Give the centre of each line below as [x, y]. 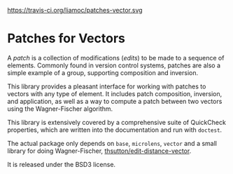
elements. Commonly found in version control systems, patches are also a [114, 65]
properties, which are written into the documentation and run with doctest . [115, 130]
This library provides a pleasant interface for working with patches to [107, 86]
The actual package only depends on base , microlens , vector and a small [112, 143]
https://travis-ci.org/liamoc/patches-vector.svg [75, 10]
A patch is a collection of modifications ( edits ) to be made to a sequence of [116, 58]
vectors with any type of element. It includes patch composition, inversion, [115, 93]
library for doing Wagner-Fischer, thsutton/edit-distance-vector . [99, 151]
